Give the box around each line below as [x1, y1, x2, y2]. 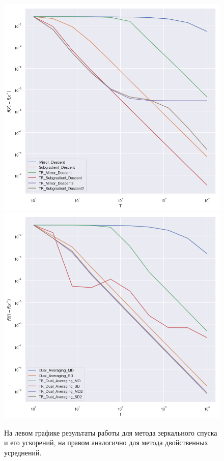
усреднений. [4, 447, 42, 457]
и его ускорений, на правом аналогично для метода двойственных [4, 437, 208, 448]
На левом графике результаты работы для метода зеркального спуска [4, 427, 217, 438]
